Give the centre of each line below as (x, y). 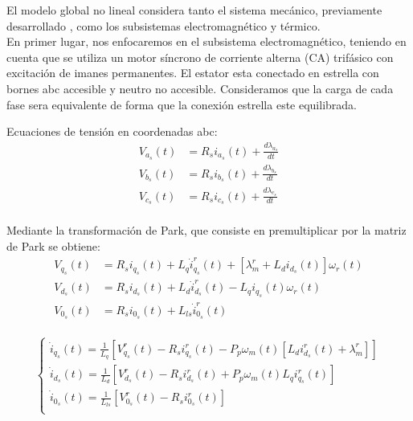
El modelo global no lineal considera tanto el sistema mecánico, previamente (194, 10)
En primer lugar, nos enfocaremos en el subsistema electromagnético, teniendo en (206, 41)
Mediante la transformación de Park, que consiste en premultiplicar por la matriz (206, 230)
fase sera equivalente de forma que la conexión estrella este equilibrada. (182, 104)
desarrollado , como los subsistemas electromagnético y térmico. (164, 25)
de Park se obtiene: (53, 246)
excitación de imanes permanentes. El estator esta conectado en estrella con (193, 73)
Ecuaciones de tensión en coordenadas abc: (112, 131)
